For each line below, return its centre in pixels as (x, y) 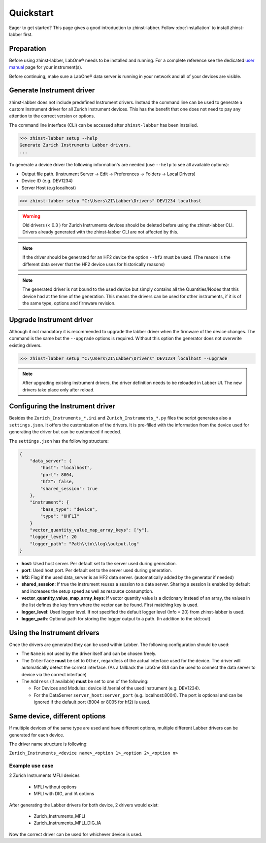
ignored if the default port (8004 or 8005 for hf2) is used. (92, 702)
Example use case (31, 766)
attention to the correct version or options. (52, 116)
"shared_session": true (69, 488)
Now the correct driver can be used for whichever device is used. (76, 834)
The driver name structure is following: (49, 744)
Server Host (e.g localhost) (49, 188)
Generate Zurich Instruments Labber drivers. (75, 145)
